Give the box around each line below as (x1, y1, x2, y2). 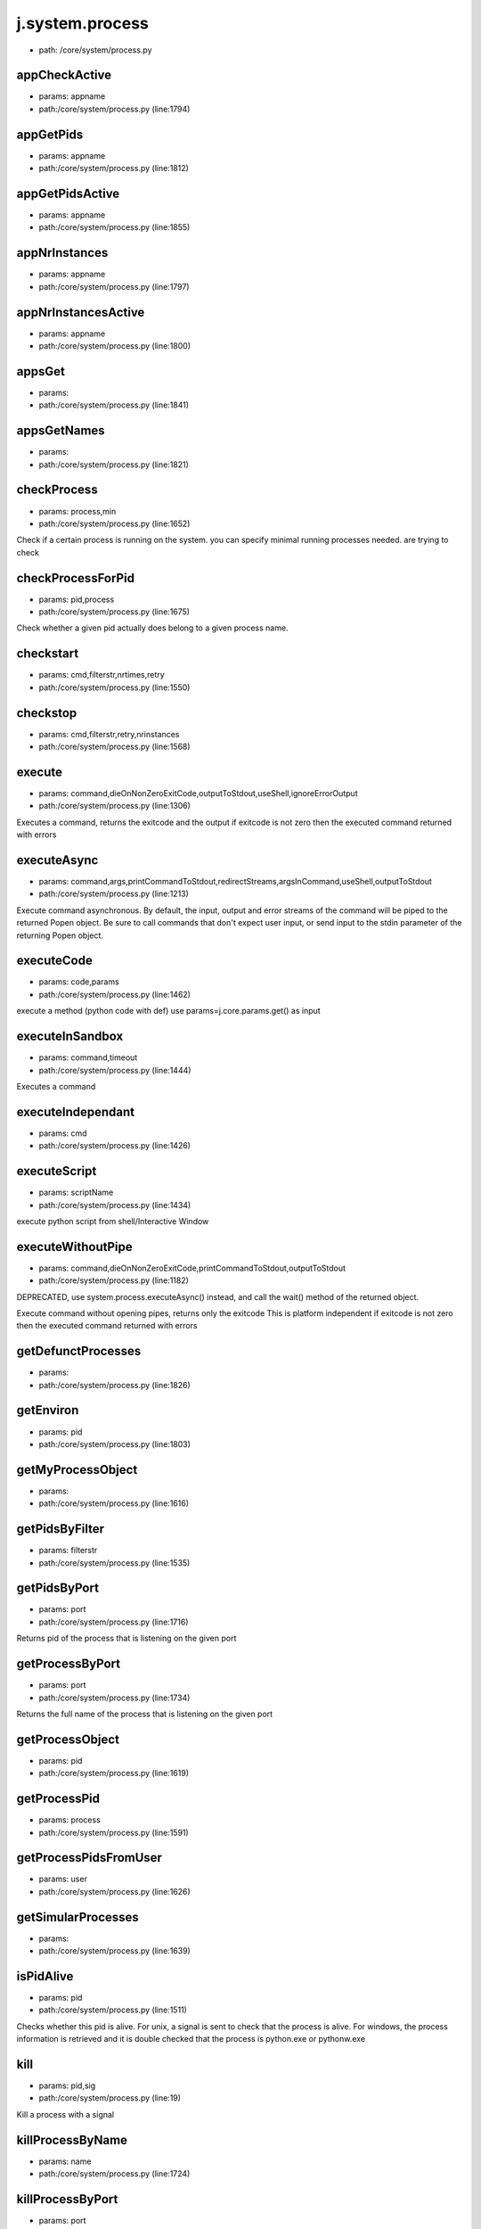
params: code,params (38, 976, 119, 987)
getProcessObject (16, 1731, 120, 1747)
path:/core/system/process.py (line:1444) (38, 1065, 192, 1075)
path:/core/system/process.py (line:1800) (38, 341, 192, 351)
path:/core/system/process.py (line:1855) (38, 222, 191, 233)
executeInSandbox (16, 1029, 124, 1044)
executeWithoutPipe (16, 1239, 133, 1254)
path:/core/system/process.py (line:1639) (38, 1945, 191, 1956)
